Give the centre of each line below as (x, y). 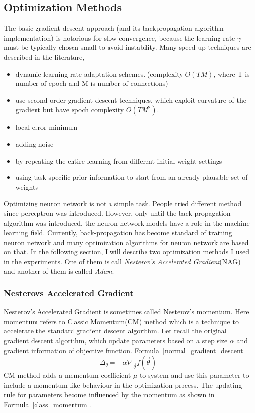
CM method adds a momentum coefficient (68, 375)
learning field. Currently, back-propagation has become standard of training (118, 232)
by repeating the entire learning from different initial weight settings (119, 160)
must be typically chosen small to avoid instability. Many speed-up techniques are (127, 47)
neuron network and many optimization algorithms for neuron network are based (126, 242)
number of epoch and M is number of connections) (92, 83)
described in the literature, (44, 57)
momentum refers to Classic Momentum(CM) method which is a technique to (121, 321)
